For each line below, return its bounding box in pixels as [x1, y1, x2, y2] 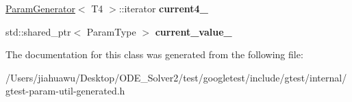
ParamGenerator [5, 1, 75, 15]
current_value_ [155, 24, 232, 38]
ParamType [86, 24, 136, 38]
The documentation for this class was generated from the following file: [5, 47, 303, 62]
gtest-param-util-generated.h [5, 84, 125, 98]
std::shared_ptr [5, 24, 71, 38]
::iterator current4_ [118, 1, 208, 15]
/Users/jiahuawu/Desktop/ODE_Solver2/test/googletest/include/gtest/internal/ [5, 70, 347, 84]
